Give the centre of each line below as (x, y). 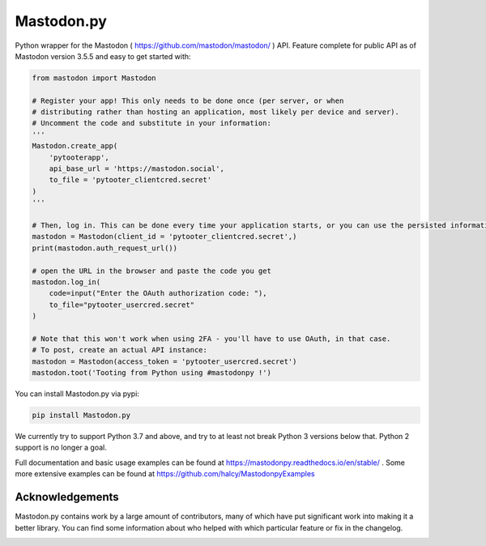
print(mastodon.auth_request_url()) (105, 248)
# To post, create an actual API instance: (120, 350)
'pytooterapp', (79, 157)
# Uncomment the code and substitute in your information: (151, 123)
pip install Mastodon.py (81, 416)
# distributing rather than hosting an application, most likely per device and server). (216, 112)
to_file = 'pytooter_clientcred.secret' (130, 180)
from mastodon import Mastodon (94, 78)
